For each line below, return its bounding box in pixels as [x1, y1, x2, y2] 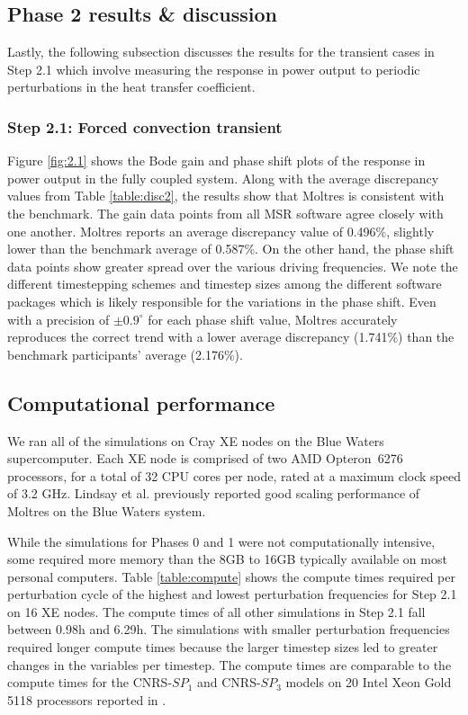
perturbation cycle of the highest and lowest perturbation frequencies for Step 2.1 [7, 585, 457, 603]
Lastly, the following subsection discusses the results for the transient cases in [7, 42, 435, 61]
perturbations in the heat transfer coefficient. [7, 77, 256, 96]
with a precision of [7, 309, 110, 328]
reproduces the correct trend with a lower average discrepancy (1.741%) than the [7, 327, 454, 346]
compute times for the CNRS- [7, 673, 173, 692]
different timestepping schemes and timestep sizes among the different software [7, 274, 442, 293]
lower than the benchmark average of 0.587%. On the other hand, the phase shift [7, 239, 454, 258]
